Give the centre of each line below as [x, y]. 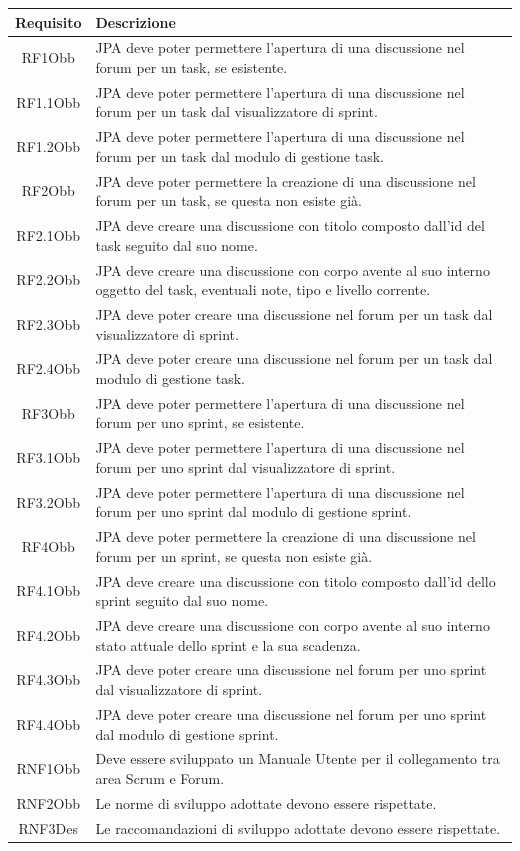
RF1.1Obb [48, 101]
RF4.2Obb [48, 634]
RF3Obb [48, 412]
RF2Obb [48, 190]
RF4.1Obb [48, 590]
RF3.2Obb [48, 501]
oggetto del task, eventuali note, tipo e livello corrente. [263, 289]
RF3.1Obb [48, 457]
